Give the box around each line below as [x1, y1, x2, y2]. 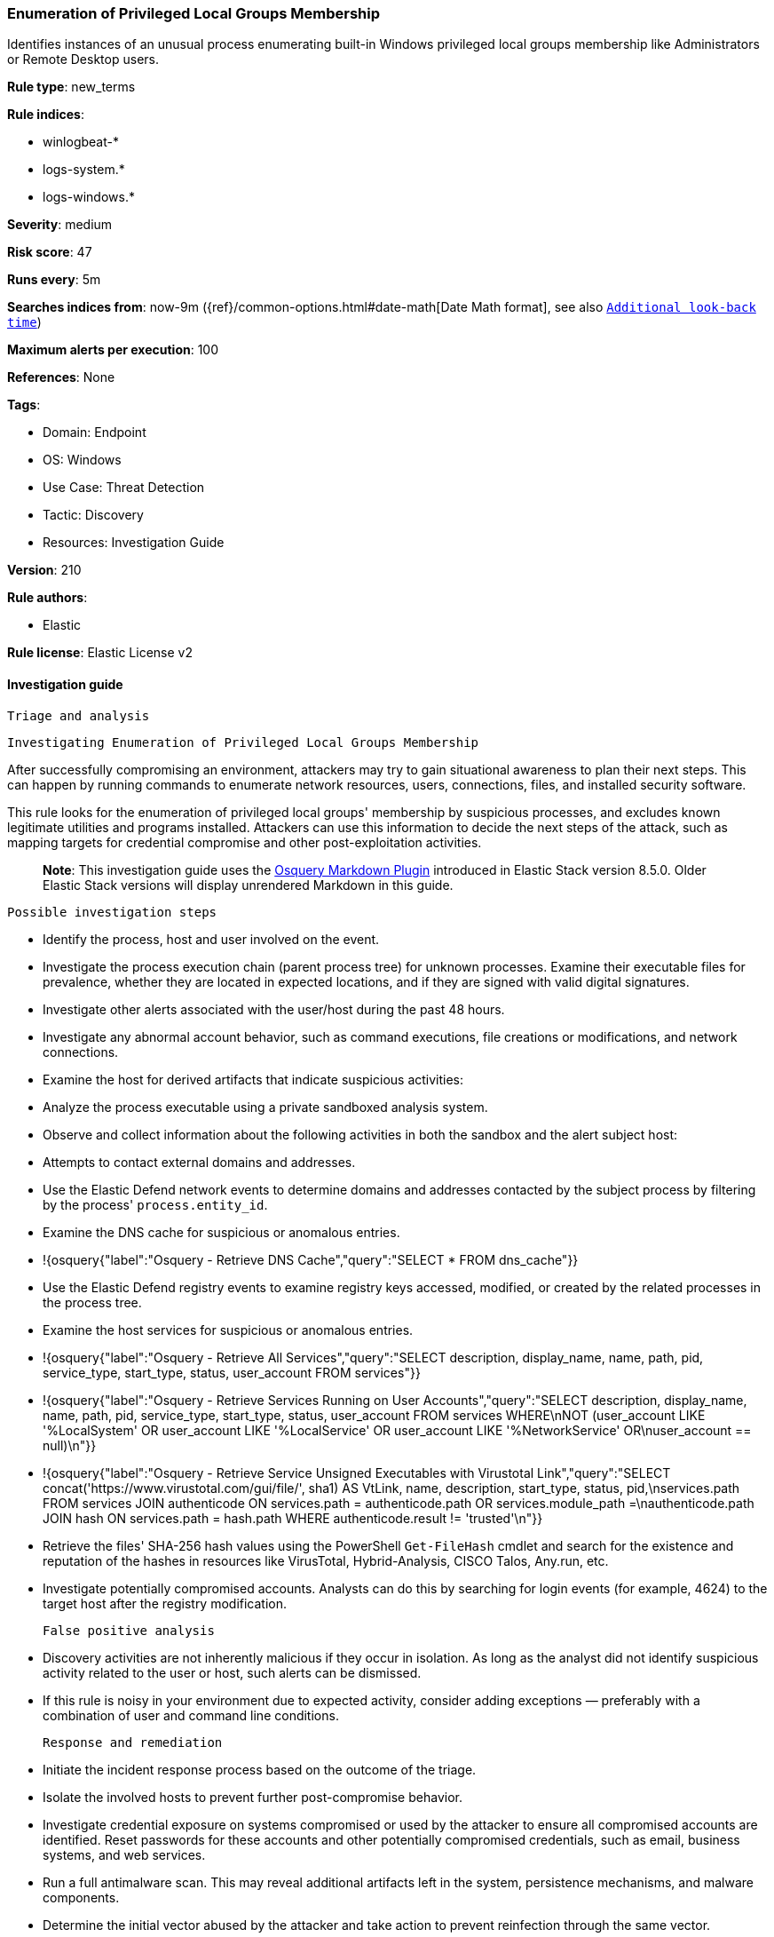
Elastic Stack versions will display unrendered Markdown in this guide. [43, 877, 454, 893]
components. [43, 1889, 120, 1905]
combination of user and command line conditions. [43, 1707, 339, 1723]
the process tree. [43, 1294, 142, 1310]
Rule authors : [7, 590, 88, 606]
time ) [7, 314, 42, 330]
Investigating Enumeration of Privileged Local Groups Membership [7, 734, 479, 750]
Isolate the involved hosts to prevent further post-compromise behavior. [43, 1789, 462, 1805]
